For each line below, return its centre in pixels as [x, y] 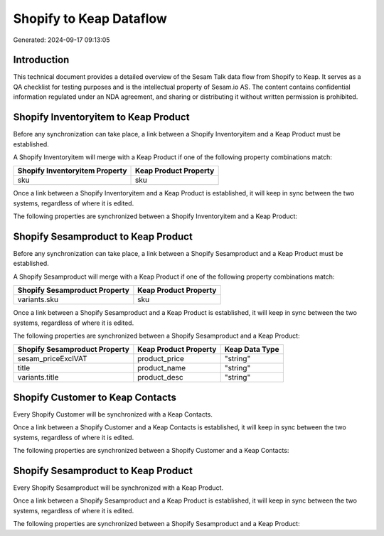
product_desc [161, 377]
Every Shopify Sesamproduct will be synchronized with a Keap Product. [118, 488]
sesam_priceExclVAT [53, 359]
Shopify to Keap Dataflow [90, 18]
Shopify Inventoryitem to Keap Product [101, 117]
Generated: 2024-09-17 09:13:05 [62, 40]
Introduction [41, 60]
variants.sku [38, 300]
